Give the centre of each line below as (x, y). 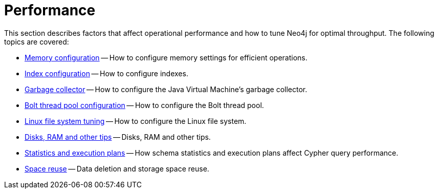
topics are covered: (37, 41)
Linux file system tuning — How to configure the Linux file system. (136, 121)
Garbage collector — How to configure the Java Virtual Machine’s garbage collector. (166, 89)
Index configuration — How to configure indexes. (106, 73)
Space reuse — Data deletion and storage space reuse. (117, 168)
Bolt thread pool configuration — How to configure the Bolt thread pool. (144, 105)
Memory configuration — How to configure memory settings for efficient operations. (166, 57)
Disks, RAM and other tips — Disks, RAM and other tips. (118, 137)
